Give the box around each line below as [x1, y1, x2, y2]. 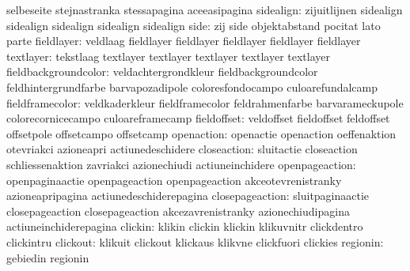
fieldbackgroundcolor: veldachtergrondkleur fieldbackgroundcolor [6, 63, 318, 80]
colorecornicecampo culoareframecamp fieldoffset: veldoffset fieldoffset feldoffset [6, 110, 390, 126]
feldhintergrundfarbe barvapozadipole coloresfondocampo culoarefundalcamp [6, 78, 378, 95]
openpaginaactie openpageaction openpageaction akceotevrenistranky [6, 171, 342, 188]
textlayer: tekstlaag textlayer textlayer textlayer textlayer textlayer [6, 47, 330, 64]
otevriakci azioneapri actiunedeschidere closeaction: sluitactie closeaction [6, 141, 358, 157]
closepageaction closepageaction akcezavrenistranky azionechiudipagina [6, 202, 350, 219]
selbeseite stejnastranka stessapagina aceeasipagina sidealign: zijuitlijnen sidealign [6, 2, 403, 17]
